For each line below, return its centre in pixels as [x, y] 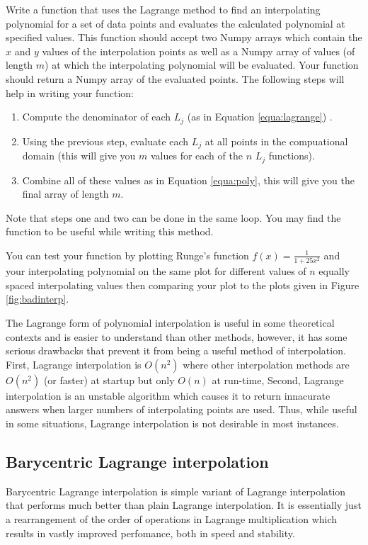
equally [334, 271]
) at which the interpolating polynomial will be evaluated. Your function [202, 65]
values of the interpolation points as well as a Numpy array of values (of [199, 51]
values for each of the [196, 156]
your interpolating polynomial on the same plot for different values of [156, 271]
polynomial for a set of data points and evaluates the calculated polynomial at [176, 23]
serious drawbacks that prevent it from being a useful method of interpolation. [176, 350]
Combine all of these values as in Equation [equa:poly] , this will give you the [188, 180]
